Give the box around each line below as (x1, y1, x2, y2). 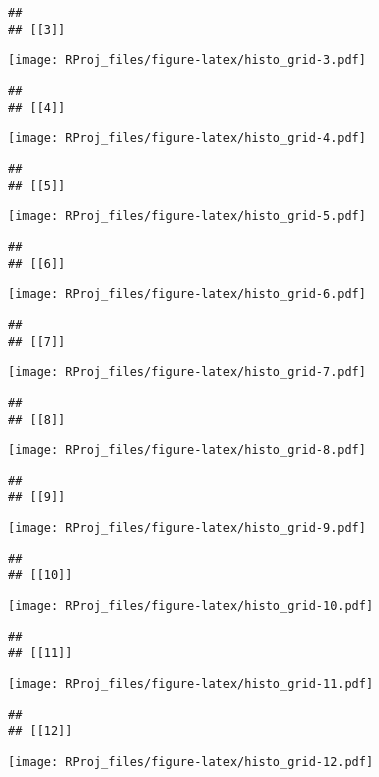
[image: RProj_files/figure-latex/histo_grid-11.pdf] (8, 677, 374, 692)
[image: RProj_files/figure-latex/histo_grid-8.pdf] (8, 443, 366, 458)
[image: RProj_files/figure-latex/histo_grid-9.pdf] (8, 521, 366, 536)
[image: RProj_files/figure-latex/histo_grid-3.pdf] (8, 53, 366, 68)
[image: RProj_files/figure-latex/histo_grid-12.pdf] (8, 755, 374, 770)
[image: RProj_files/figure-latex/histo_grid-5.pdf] (8, 209, 366, 224)
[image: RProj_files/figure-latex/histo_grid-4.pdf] (8, 131, 366, 146)
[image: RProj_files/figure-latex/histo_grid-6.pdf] (8, 287, 366, 302)
